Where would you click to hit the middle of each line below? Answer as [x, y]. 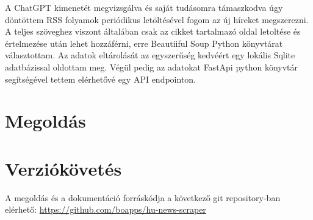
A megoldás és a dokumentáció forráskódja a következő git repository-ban [143, 197]
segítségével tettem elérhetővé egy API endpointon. [101, 79]
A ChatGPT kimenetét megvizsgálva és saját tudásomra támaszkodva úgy [144, 7]
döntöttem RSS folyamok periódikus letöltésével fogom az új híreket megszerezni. [157, 19]
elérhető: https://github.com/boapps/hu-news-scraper [106, 209]
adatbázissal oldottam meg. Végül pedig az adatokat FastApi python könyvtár [151, 67]
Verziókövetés [63, 168]
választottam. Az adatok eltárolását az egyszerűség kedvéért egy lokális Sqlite [150, 55]
